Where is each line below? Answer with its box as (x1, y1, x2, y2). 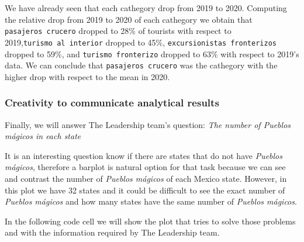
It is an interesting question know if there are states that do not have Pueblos (5, 149, 282, 161)
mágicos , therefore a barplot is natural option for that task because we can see (5, 161, 286, 173)
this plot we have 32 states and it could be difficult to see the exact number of (5, 184, 285, 196)
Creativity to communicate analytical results (5, 95, 219, 110)
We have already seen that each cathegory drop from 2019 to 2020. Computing (5, 2, 287, 13)
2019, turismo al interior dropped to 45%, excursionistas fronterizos (5, 36, 277, 48)
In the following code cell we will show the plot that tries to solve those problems (5, 215, 296, 227)
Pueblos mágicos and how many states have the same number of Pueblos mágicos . (5, 195, 297, 208)
